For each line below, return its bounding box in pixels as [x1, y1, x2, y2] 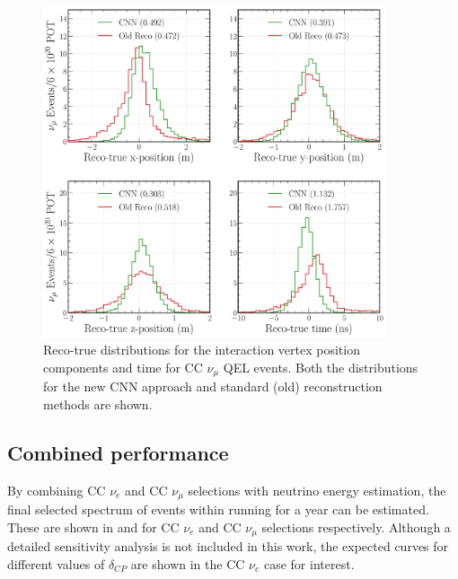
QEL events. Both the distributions [223, 357, 418, 376]
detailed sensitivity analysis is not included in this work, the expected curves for [7, 537, 449, 556]
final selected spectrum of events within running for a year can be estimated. [7, 500, 429, 519]
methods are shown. [43, 395, 153, 414]
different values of [7, 554, 105, 573]
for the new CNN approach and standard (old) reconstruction [43, 377, 383, 396]
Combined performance [7, 439, 229, 467]
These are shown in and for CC [7, 517, 180, 536]
